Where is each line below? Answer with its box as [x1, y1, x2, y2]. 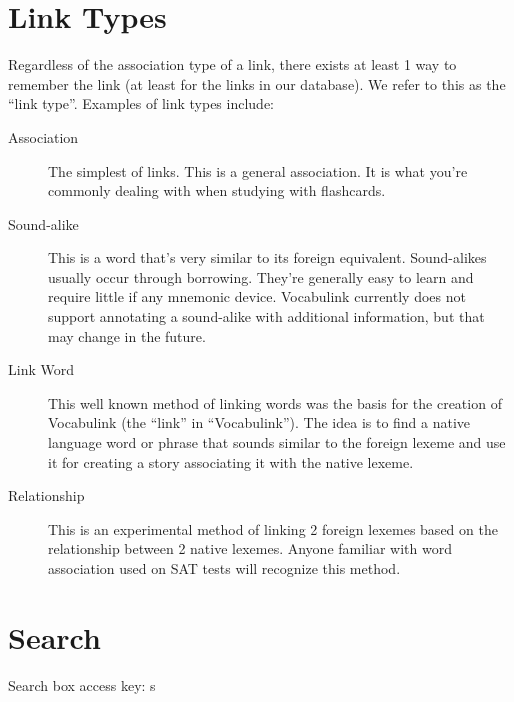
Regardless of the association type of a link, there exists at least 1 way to [8, 54, 457, 75]
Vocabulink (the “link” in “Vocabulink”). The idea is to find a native [48, 412, 471, 433]
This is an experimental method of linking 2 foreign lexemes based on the [48, 518, 498, 539]
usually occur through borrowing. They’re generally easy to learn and [48, 266, 474, 287]
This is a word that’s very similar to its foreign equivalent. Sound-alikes [48, 247, 487, 268]
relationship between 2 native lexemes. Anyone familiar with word [48, 538, 452, 559]
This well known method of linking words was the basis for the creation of [48, 392, 502, 413]
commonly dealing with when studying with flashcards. [48, 180, 386, 201]
